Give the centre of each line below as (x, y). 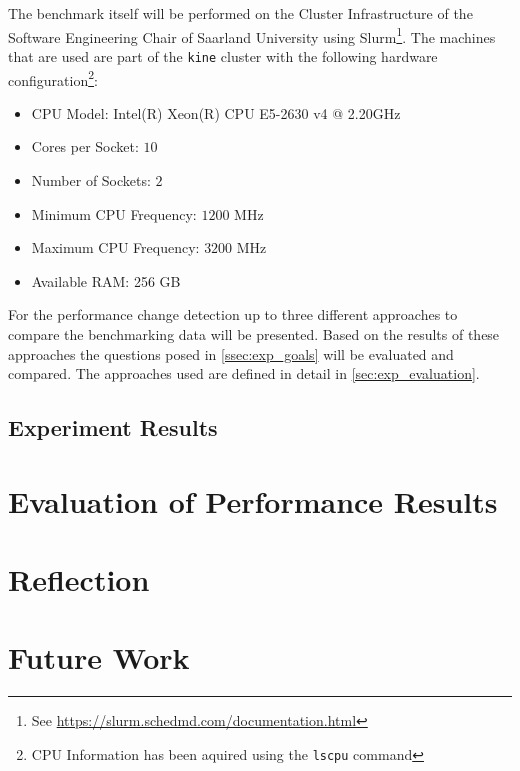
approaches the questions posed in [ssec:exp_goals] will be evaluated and (231, 353)
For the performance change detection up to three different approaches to (233, 314)
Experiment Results (113, 427)
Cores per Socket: (85, 146)
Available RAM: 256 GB (106, 280)
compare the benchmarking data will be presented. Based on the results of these (254, 333)
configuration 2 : (53, 78)
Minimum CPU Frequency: (114, 213)
